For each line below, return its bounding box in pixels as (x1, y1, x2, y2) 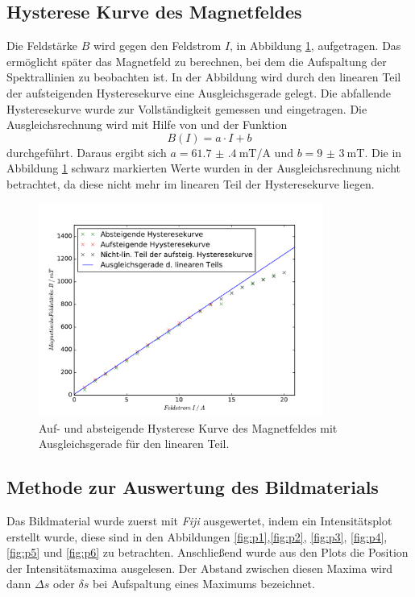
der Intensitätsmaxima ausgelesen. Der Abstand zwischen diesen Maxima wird (6, 559, 393, 576)
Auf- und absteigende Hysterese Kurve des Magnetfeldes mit (39, 419, 338, 436)
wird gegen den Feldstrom (93, 37, 222, 54)
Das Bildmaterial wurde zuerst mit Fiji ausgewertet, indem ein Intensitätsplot (6, 512, 392, 529)
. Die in (364, 143, 402, 160)
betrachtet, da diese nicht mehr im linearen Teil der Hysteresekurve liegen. (6, 175, 375, 192)
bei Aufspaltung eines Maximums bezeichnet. (92, 575, 315, 592)
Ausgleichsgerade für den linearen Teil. (39, 435, 230, 452)
